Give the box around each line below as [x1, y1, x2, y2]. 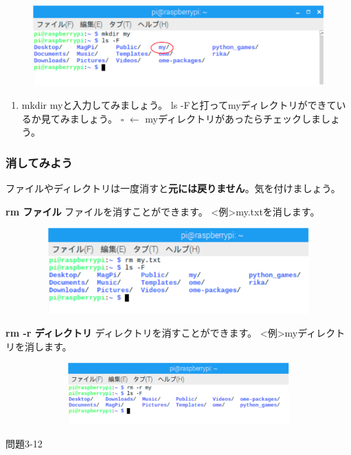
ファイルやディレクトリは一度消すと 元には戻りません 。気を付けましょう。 [5, 180, 341, 195]
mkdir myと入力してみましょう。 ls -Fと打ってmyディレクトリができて [21, 97, 337, 112]
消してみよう [5, 154, 73, 171]
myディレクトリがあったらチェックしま [145, 111, 321, 125]
